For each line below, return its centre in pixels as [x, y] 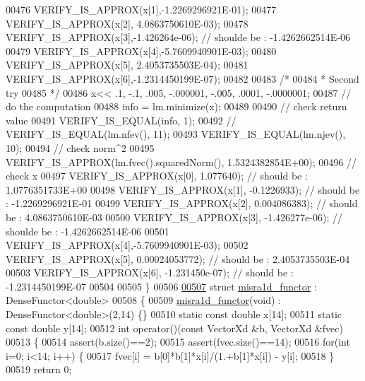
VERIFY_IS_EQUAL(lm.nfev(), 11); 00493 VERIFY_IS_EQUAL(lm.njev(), [176, 134]
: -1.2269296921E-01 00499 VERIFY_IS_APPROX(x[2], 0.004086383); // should [182, 203]
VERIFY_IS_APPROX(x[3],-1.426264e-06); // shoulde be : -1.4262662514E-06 [178, 37]
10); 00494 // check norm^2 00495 [80, 147]
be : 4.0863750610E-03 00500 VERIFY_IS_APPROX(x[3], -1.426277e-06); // [174, 217]
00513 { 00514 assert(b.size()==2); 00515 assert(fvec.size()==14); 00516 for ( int [178, 342]
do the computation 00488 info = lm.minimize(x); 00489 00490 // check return [176, 106]
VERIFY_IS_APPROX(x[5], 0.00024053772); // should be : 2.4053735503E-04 [178, 258]
